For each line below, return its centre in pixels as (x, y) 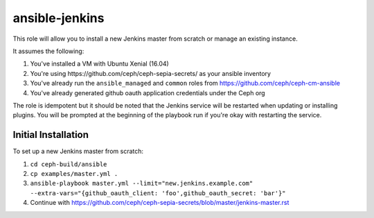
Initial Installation (51, 135)
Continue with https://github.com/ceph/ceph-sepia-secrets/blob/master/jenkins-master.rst (160, 203)
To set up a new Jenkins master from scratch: (78, 151)
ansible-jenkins (59, 18)
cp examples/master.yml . (74, 174)
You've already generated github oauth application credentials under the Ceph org (148, 92)
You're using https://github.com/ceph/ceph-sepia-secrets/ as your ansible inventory (151, 73)
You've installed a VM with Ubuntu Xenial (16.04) (99, 64)
